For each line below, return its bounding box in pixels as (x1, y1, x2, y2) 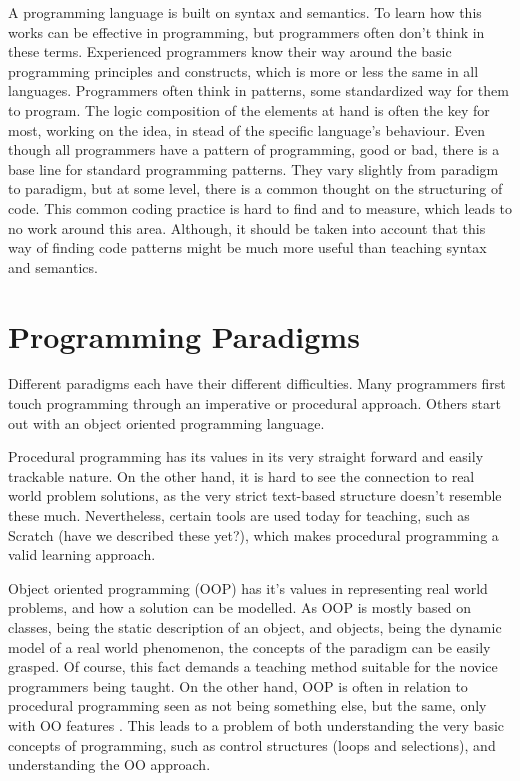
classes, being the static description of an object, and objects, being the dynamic (8, 616, 502, 637)
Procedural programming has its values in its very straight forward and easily (8, 446, 484, 467)
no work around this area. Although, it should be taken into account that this (8, 217, 486, 238)
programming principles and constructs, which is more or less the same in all (8, 60, 479, 81)
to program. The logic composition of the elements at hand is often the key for (8, 99, 490, 120)
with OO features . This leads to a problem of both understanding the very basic (8, 714, 505, 735)
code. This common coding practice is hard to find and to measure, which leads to (8, 197, 513, 218)
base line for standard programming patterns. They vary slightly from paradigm (8, 158, 499, 179)
